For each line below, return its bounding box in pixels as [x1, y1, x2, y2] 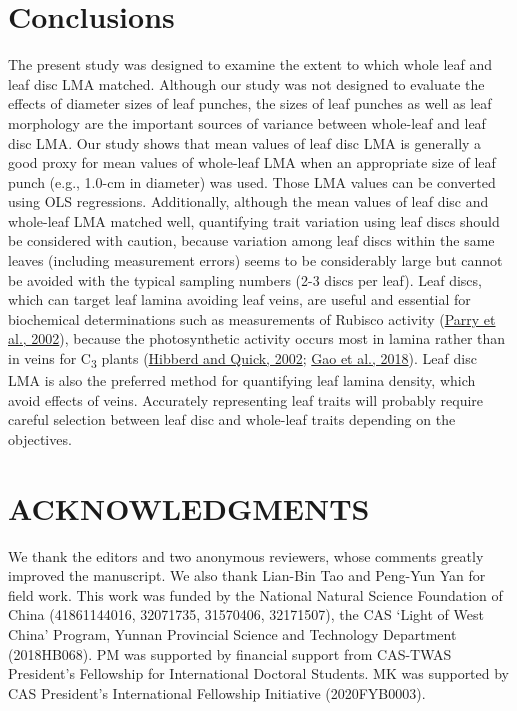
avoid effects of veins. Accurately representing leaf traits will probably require [8, 389, 484, 410]
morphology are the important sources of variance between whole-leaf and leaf [8, 112, 486, 133]
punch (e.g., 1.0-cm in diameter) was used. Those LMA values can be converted [8, 171, 496, 192]
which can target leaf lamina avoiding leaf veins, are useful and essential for [8, 289, 471, 310]
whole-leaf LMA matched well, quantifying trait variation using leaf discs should [8, 210, 500, 231]
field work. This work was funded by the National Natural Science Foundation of [8, 584, 503, 605]
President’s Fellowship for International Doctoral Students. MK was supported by [8, 663, 510, 684]
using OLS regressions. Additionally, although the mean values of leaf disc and [8, 191, 489, 212]
